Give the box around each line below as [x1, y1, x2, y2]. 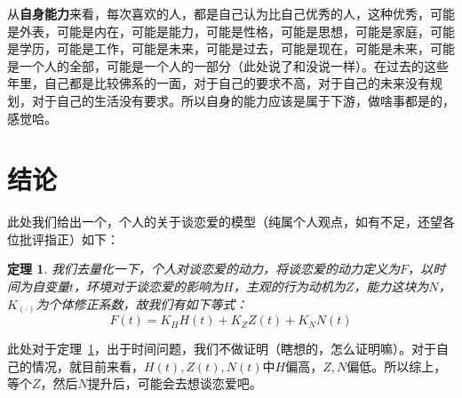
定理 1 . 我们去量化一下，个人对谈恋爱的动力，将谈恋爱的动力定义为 [7, 259, 400, 278]
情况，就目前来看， [31, 356, 144, 375]
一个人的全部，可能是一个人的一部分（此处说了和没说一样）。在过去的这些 [19, 56, 449, 75]
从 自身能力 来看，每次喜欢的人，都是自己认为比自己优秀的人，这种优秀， [7, 4, 430, 22]
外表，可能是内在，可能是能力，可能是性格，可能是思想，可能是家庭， [19, 21, 430, 40]
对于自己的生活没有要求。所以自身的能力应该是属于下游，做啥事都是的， [31, 91, 455, 109]
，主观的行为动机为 [233, 277, 346, 296]
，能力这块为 [354, 277, 429, 296]
